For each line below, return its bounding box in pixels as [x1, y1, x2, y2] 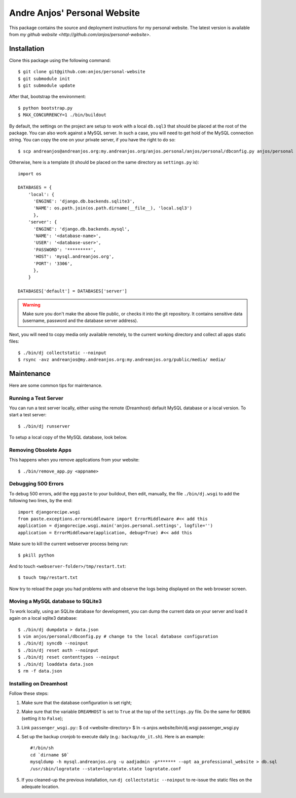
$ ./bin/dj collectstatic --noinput [18, 350, 107, 356]
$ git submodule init [18, 76, 70, 81]
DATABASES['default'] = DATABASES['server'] [18, 288, 128, 294]
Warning [22, 302, 40, 308]
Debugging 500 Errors [9, 480, 64, 487]
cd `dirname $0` [30, 752, 70, 758]
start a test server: [9, 412, 47, 418]
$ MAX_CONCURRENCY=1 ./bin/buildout [18, 112, 107, 118]
